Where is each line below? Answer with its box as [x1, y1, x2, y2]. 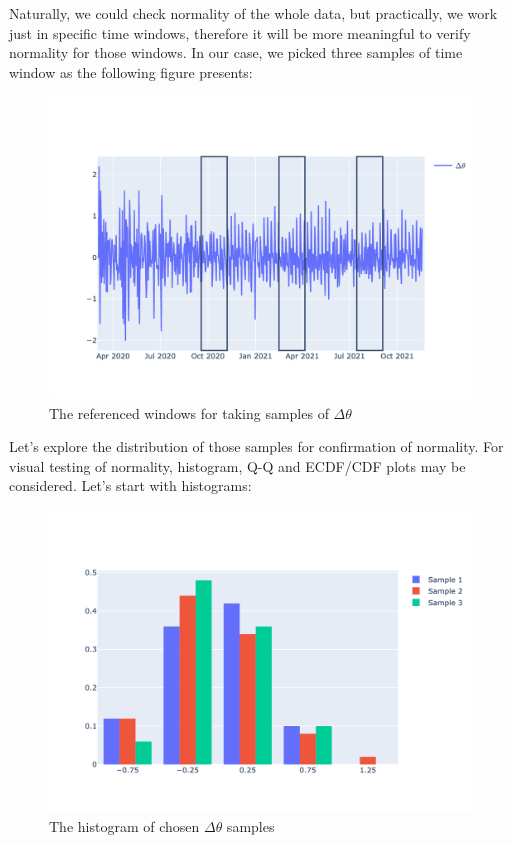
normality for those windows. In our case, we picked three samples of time [9, 42, 463, 63]
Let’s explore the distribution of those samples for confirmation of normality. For [9, 436, 504, 457]
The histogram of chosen [49, 816, 200, 837]
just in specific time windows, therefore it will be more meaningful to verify [9, 22, 471, 43]
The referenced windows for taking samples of [49, 402, 329, 423]
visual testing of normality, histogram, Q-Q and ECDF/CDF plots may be [9, 455, 466, 476]
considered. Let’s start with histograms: [9, 475, 252, 496]
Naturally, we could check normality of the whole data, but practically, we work [9, 3, 498, 23]
